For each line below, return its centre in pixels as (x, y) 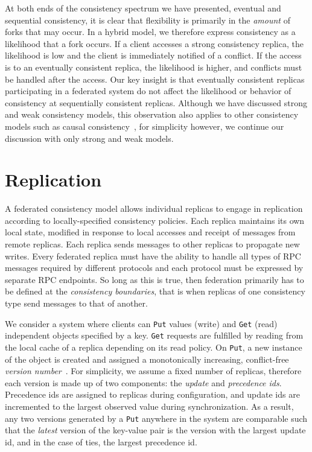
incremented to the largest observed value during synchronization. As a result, (149, 406)
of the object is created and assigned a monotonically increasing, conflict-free (147, 359)
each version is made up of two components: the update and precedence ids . (143, 382)
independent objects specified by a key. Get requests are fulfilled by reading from (154, 335)
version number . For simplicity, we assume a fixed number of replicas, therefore (153, 371)
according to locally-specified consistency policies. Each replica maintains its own (155, 220)
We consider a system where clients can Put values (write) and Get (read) (141, 323)
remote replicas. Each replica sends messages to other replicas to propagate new (152, 244)
